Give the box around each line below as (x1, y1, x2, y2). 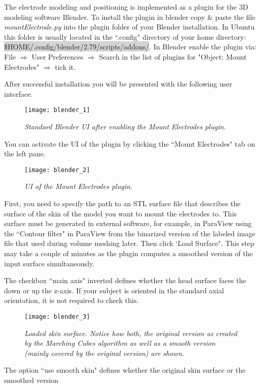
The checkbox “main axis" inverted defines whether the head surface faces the (4, 275, 246, 286)
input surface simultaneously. (4, 258, 95, 268)
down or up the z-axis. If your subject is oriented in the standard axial (4, 285, 224, 295)
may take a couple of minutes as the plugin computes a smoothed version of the (4, 248, 253, 258)
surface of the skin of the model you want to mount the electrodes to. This (4, 208, 237, 218)
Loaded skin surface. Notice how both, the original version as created (24, 327, 238, 338)
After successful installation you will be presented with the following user (4, 78, 233, 89)
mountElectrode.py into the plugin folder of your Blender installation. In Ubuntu (4, 21, 255, 32)
